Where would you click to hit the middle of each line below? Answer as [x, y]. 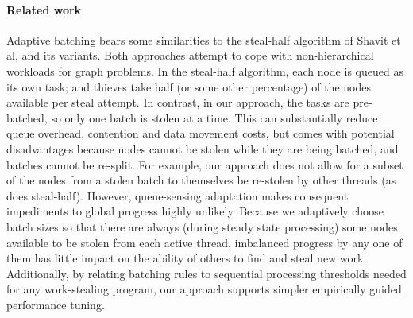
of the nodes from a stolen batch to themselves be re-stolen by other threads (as [201, 180]
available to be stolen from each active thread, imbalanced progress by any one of [205, 242]
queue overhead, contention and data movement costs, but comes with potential [201, 133]
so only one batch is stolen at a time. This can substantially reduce [214, 117]
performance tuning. [56, 304]
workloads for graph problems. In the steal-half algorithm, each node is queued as [205, 70]
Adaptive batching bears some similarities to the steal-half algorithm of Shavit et [204, 39]
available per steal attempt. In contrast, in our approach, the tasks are [178, 102]
